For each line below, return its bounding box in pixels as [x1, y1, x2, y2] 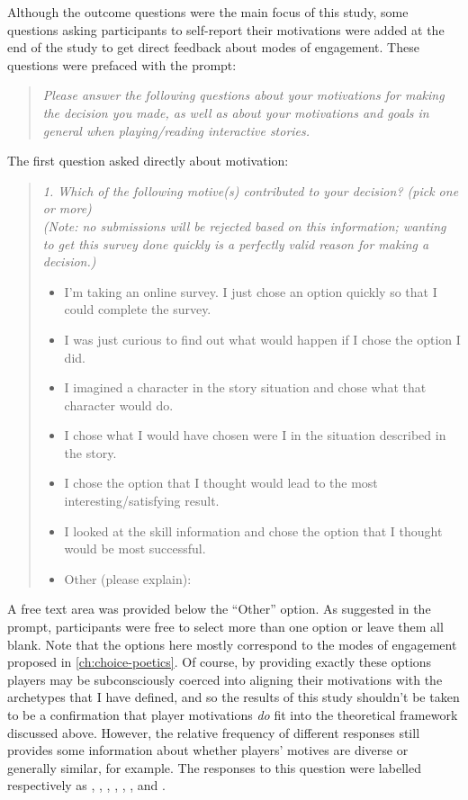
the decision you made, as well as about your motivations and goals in [42, 103, 429, 121]
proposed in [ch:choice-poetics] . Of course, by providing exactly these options [7, 652, 432, 671]
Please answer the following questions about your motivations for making [42, 85, 445, 104]
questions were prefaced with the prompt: [7, 55, 237, 74]
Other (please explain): [64, 569, 192, 588]
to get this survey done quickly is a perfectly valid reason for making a [42, 234, 429, 253]
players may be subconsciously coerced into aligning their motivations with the [7, 670, 443, 688]
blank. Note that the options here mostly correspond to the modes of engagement [7, 634, 457, 653]
